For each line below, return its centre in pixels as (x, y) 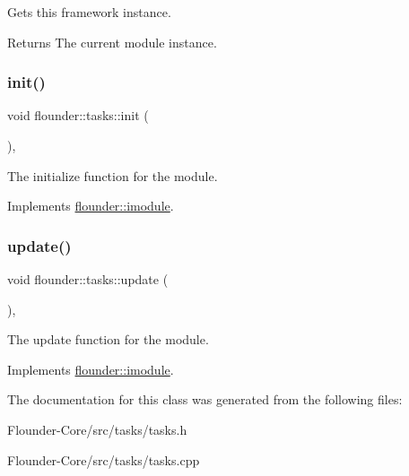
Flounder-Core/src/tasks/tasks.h (97, 429)
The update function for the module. (108, 339)
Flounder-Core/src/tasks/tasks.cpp (104, 459)
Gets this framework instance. (89, 12)
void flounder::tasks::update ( (88, 279)
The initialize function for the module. (113, 175)
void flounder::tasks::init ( (78, 115)
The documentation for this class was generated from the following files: (205, 399)
